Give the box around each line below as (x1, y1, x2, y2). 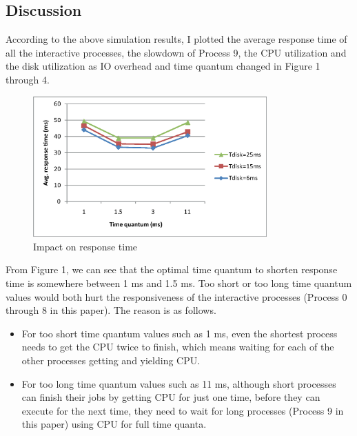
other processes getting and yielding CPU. (21, 353, 201, 368)
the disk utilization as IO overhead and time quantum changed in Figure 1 (6, 59, 320, 73)
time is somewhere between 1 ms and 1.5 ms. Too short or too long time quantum (6, 276, 352, 290)
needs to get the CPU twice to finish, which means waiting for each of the (21, 339, 334, 354)
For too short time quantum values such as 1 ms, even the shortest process (21, 326, 338, 340)
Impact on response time (33, 239, 138, 253)
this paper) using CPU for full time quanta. (21, 417, 207, 431)
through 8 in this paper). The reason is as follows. (6, 303, 216, 317)
